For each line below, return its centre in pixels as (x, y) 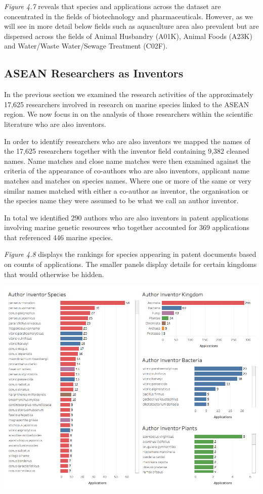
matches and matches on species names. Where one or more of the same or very (128, 180)
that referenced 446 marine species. (58, 237)
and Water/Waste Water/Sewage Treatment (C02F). (86, 46)
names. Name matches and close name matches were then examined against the (127, 161)
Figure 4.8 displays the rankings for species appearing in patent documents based (130, 254)
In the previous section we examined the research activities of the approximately (129, 94)
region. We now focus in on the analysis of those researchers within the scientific (128, 114)
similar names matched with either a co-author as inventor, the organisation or (126, 190)
